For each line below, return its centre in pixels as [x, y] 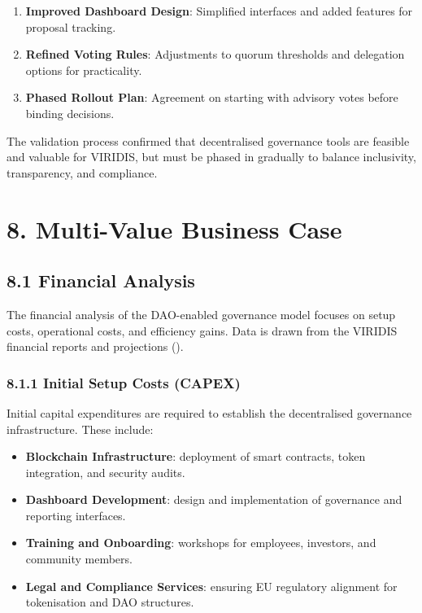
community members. [79, 559]
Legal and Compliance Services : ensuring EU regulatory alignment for [211, 586]
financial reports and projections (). [95, 346]
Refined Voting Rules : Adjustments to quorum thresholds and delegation [215, 54]
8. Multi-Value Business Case [174, 228]
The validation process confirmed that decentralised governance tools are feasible [208, 140]
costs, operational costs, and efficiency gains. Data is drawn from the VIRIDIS [202, 330]
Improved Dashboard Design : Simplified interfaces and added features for [219, 11]
